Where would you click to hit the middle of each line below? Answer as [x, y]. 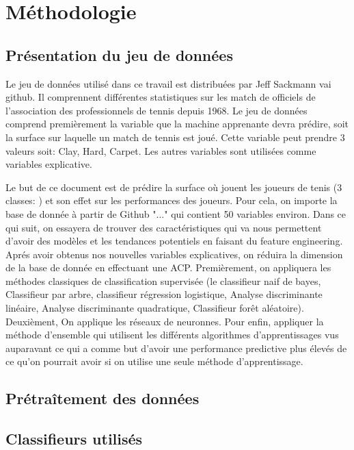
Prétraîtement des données [103, 398]
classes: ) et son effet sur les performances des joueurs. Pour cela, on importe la [172, 200]
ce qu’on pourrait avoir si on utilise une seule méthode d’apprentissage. [154, 361]
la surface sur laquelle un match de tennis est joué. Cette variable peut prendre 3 [175, 137]
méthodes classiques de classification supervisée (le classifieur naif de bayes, [163, 280]
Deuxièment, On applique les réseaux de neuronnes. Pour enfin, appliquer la [165, 321]
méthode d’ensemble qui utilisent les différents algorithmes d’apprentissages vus [172, 335]
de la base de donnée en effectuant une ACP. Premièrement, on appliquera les [168, 267]
